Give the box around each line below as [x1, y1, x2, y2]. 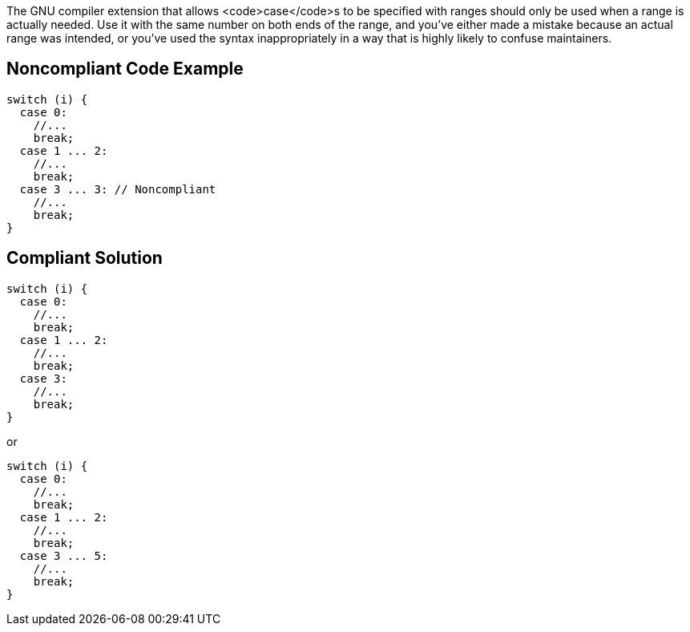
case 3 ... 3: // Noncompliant [19, 182, 216, 196]
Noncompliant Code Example [6, 59, 244, 79]
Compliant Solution [6, 248, 163, 269]
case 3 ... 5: [19, 549, 108, 562]
